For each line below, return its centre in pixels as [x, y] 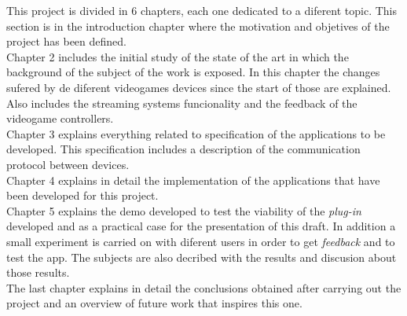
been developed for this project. [82, 195]
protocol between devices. [68, 164]
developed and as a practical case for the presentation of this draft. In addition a [201, 226]
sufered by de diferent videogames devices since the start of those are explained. [199, 87]
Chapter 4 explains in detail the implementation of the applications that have [193, 180]
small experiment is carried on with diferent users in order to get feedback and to [201, 241]
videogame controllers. [60, 118]
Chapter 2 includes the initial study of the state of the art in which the [178, 56]
